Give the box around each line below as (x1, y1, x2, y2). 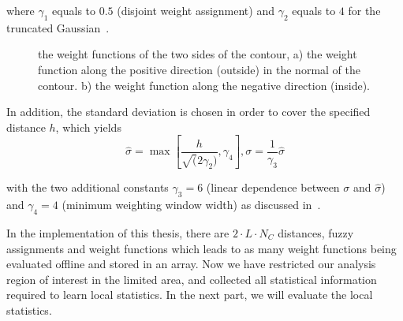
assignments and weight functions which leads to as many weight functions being (6, 240, 397, 256)
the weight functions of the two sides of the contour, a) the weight (38, 46, 357, 62)
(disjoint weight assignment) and (117, 2, 274, 18)
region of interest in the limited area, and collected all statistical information (6, 271, 377, 287)
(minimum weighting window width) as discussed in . (62, 196, 321, 213)
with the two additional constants (6, 179, 169, 196)
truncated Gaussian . (6, 19, 110, 35)
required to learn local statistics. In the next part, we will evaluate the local (6, 286, 373, 303)
